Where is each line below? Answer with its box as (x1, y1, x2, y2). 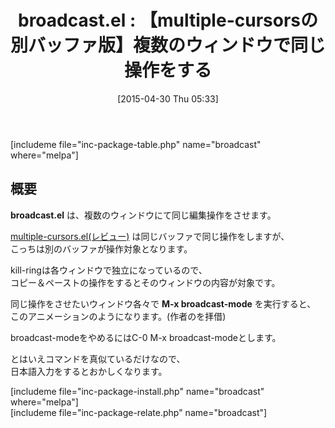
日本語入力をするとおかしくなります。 (10, 365, 168, 377)
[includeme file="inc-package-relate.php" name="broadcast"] (10, 406, 268, 418)
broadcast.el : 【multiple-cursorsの (18, 9, 318, 32)
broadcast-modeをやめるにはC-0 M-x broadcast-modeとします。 (10, 331, 282, 343)
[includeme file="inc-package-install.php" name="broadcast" (10, 385, 265, 397)
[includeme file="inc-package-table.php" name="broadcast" (10, 138, 262, 150)
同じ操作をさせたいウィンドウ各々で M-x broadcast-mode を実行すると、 (10, 297, 317, 310)
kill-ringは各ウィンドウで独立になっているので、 (10, 264, 208, 276)
